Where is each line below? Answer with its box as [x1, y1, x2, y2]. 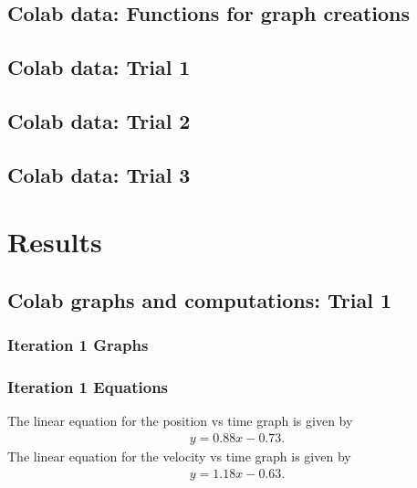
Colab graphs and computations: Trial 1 [7, 285, 391, 313]
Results [7, 223, 102, 260]
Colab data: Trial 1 [7, 53, 191, 81]
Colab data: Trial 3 [7, 160, 191, 188]
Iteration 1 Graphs [7, 334, 149, 356]
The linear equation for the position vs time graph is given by [7, 411, 353, 430]
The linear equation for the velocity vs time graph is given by [7, 446, 351, 465]
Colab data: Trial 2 [7, 106, 191, 134]
